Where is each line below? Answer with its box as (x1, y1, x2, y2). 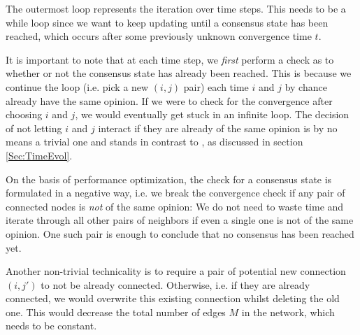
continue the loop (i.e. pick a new (6, 79, 149, 94)
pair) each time (183, 79, 249, 94)
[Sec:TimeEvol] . (6, 148, 73, 162)
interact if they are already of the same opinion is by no (98, 120, 338, 135)
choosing (6, 107, 43, 122)
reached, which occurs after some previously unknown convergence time (6, 29, 312, 43)
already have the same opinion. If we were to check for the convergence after (6, 93, 333, 108)
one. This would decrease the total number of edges (6, 304, 226, 319)
